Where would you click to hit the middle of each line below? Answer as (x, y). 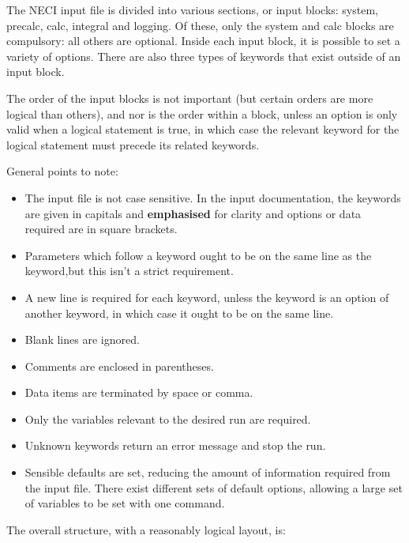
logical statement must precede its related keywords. (133, 144)
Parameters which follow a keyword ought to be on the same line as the (198, 255)
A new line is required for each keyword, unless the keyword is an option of (207, 297)
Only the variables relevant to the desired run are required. (168, 419)
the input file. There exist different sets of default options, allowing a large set (214, 487)
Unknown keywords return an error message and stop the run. (175, 445)
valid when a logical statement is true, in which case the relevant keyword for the (203, 129)
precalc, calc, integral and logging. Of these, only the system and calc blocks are (200, 25)
